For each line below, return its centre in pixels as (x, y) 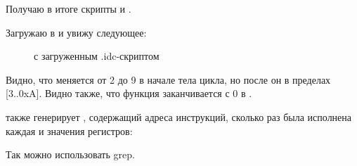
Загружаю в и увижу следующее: (76, 32)
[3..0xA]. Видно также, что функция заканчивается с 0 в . (129, 93)
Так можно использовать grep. (70, 154)
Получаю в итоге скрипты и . (69, 8)
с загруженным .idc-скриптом (97, 56)
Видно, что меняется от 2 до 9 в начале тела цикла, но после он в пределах (168, 79)
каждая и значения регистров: (69, 130)
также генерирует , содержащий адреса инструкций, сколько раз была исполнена (179, 116)
